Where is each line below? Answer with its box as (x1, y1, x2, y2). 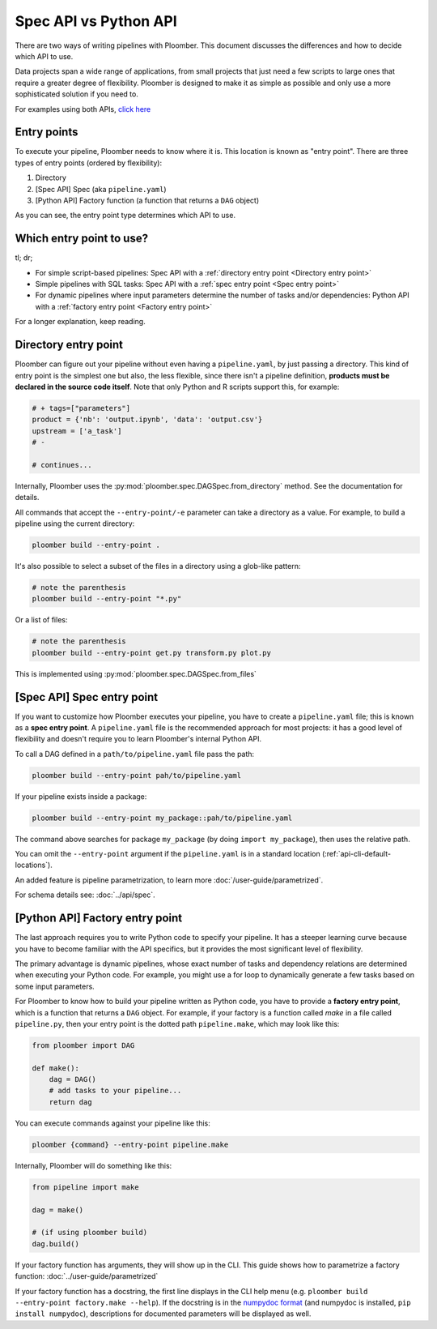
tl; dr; (15, 253, 33, 263)
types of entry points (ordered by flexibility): (15, 158, 162, 168)
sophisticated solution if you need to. (15, 89, 139, 99)
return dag (49, 1097, 92, 1106)
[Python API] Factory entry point (15, 912, 183, 925)
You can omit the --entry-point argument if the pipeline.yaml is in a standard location (15, 849, 320, 859)
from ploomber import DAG (32, 1041, 135, 1049)
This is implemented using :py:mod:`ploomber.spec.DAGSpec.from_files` (15, 669, 257, 678)
